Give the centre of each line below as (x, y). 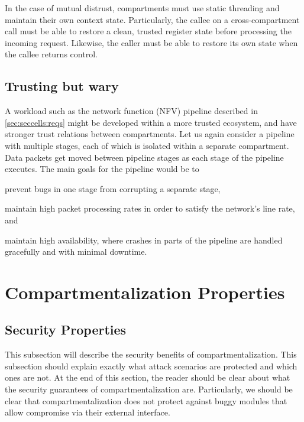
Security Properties (66, 330)
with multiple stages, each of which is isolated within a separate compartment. (147, 145)
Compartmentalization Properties (145, 292)
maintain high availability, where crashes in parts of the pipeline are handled (144, 240)
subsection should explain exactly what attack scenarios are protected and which (151, 366)
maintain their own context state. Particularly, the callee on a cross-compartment (152, 19)
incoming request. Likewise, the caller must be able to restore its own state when (151, 42)
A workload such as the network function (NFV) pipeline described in (131, 111)
